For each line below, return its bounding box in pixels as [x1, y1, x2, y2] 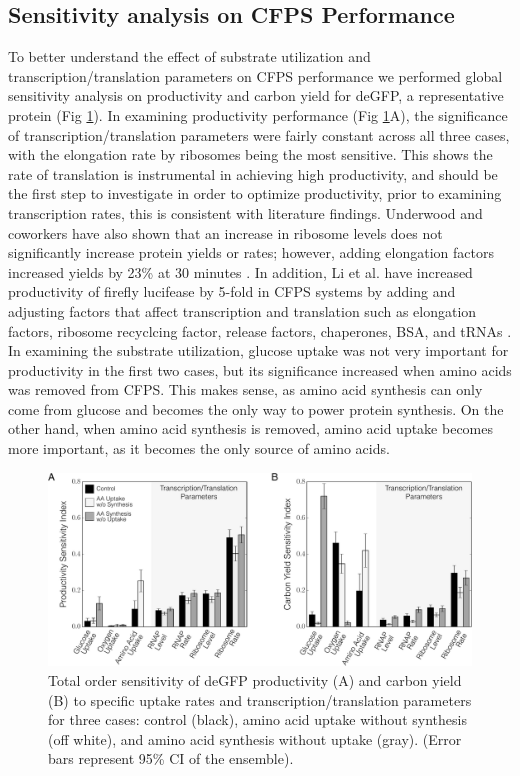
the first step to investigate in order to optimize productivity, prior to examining [8, 183, 502, 204]
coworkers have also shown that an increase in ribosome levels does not [8, 222, 443, 243]
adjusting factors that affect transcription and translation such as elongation [8, 300, 477, 321]
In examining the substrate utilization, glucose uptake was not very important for [8, 340, 509, 361]
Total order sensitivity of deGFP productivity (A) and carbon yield [48, 670, 462, 691]
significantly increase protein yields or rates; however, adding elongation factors [8, 242, 494, 263]
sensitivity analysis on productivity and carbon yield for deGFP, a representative [8, 85, 504, 106]
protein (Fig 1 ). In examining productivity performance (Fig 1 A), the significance [8, 104, 508, 125]
